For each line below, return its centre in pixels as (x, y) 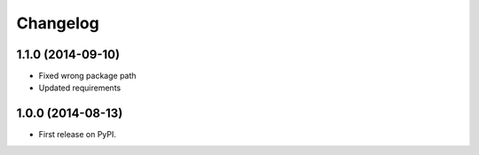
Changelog (58, 23)
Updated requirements (80, 88)
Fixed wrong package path (87, 76)
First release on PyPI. (78, 135)
